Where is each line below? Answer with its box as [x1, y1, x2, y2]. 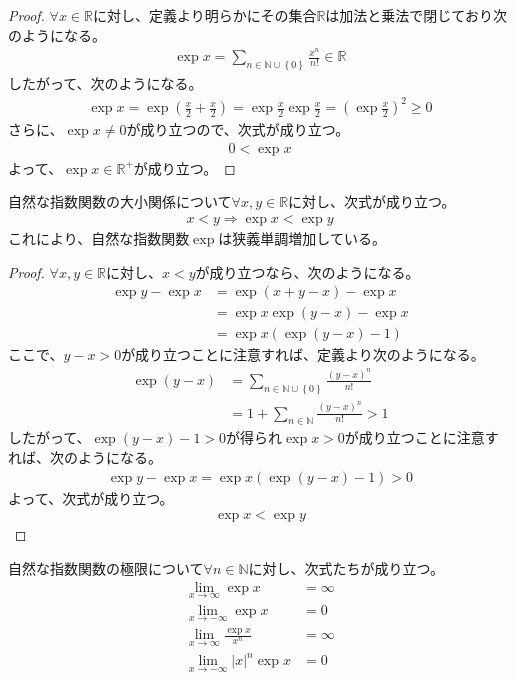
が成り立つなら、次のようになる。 [195, 261, 420, 282]
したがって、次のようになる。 [8, 73, 203, 94]
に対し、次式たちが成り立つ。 [248, 557, 444, 578]
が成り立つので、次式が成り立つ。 [126, 119, 350, 140]
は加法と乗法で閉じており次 [325, 5, 507, 25]
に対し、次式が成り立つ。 [288, 191, 456, 212]
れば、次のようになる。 [8, 447, 162, 468]
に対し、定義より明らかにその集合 [92, 5, 317, 25]
